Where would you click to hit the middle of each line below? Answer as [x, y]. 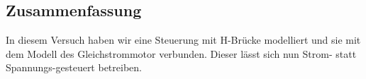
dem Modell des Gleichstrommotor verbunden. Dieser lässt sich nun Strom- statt [181, 53]
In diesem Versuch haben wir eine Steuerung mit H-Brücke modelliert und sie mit [183, 40]
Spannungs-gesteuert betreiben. [74, 67]
